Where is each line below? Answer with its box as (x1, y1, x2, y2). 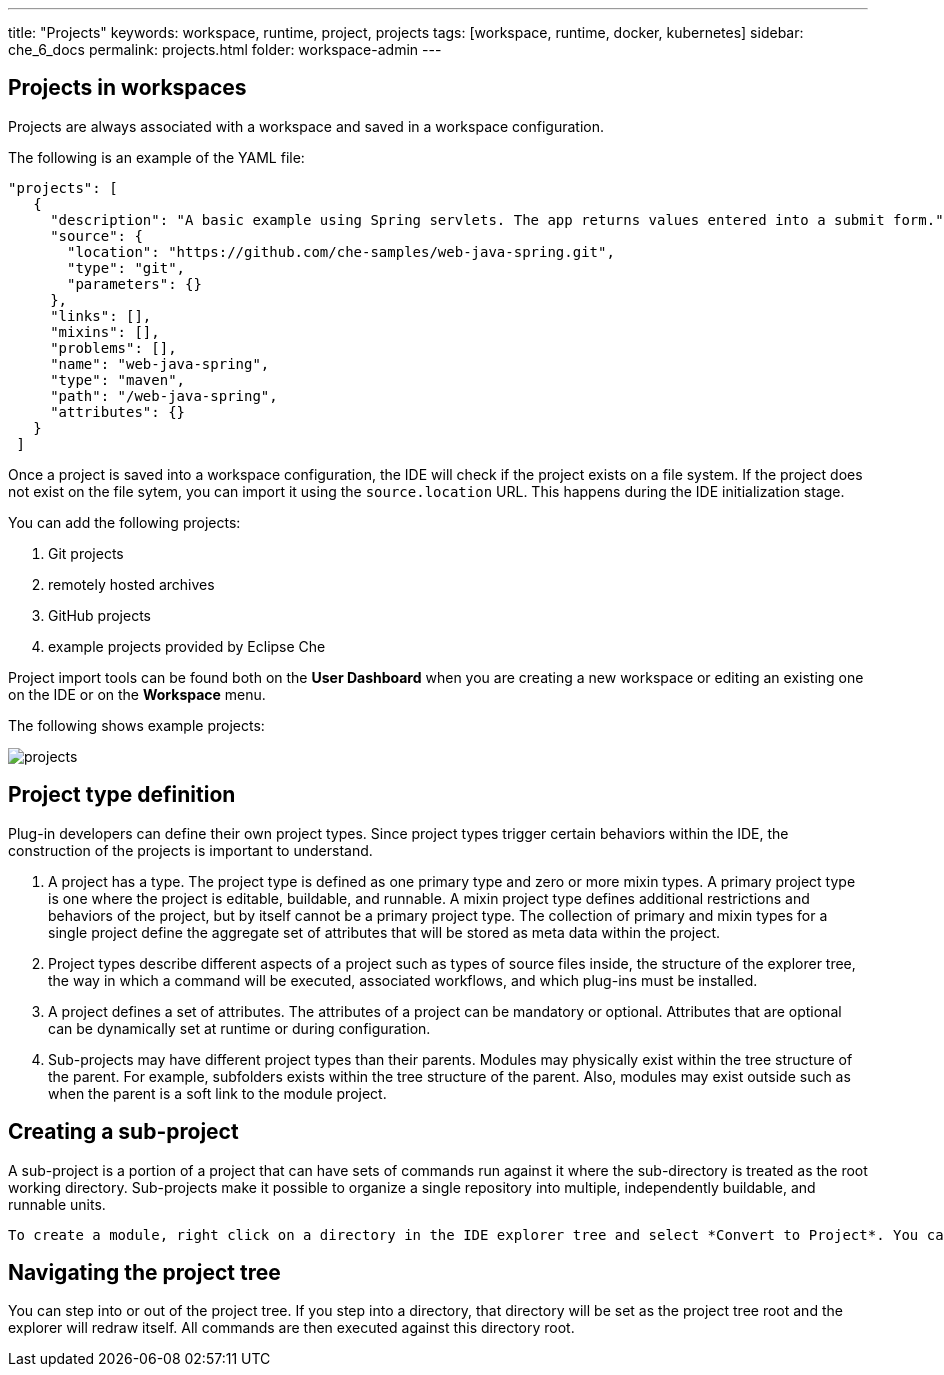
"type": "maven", (50, 371, 186, 388)
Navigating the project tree (8, 1259, 281, 1285)
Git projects (48, 544, 124, 562)
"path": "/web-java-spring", (50, 387, 278, 404)
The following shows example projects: (8, 716, 265, 734)
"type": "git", (67, 259, 186, 276)
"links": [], (50, 307, 152, 324)
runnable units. (8, 1195, 106, 1213)
